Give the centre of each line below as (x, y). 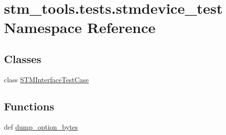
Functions (29, 106)
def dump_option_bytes (41, 126)
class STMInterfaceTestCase (46, 79)
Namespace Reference (80, 27)
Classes (23, 58)
